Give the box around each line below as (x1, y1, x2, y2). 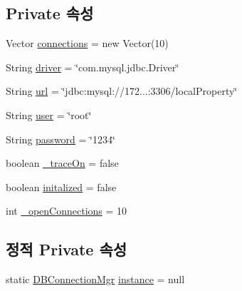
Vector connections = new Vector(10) (6, 36, 169, 51)
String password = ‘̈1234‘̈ (6, 131, 115, 146)
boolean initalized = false (6, 179, 117, 194)
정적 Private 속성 (6, 238, 127, 260)
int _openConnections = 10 (6, 203, 127, 218)
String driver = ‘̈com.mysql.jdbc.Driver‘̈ (6, 59, 179, 74)
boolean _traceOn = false (6, 155, 119, 170)
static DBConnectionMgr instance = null (6, 272, 185, 287)
